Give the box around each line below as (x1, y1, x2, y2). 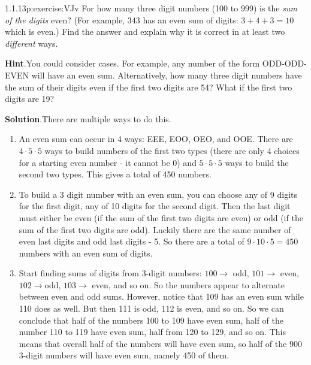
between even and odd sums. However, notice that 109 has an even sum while (19, 290, 304, 303)
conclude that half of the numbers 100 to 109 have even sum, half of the (19, 313, 283, 326)
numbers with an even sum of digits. (19, 246, 153, 259)
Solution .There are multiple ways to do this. (5, 112, 171, 125)
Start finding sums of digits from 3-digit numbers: (19, 267, 202, 279)
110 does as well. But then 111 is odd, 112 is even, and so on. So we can (19, 302, 284, 315)
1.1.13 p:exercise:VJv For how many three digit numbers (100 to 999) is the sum (5, 2, 297, 14)
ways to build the (225, 156, 289, 168)
